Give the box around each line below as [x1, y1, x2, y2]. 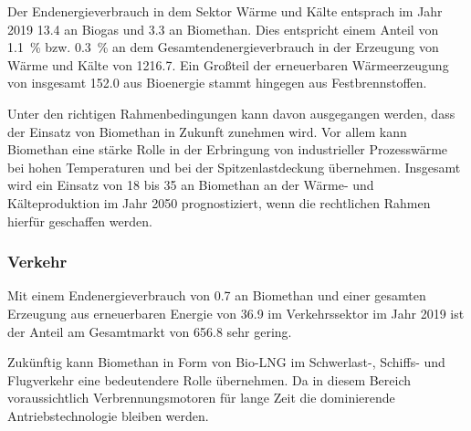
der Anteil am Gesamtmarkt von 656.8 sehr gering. [7, 321, 292, 341]
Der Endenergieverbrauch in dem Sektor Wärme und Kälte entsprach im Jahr [7, 2, 443, 20]
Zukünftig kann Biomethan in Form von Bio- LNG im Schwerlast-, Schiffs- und [7, 352, 445, 372]
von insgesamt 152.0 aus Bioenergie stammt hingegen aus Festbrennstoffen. [7, 73, 427, 92]
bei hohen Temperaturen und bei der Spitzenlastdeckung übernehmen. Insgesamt [7, 157, 461, 176]
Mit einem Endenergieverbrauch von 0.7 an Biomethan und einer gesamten [7, 286, 426, 305]
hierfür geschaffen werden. [7, 211, 152, 230]
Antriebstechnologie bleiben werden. [7, 405, 209, 425]
